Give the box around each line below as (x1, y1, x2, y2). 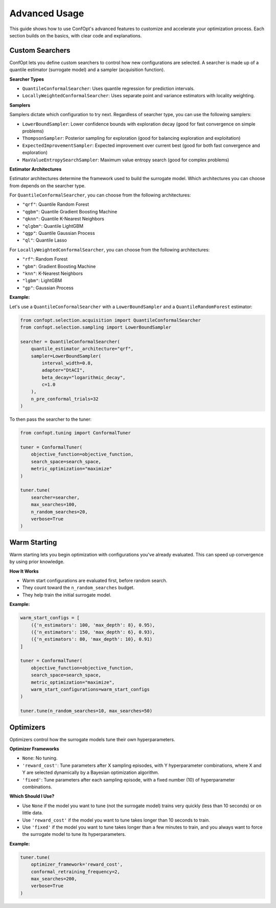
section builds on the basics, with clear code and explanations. (9, 32, 142, 38)
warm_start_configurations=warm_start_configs (31, 686, 150, 693)
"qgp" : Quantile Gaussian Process (22, 230, 95, 236)
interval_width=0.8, (41, 360, 94, 366)
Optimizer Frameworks (9, 746, 59, 752)
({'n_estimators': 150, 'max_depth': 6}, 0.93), (31, 629, 155, 635)
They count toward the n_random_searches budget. (22, 585, 135, 591)
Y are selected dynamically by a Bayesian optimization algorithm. (22, 769, 159, 775)
